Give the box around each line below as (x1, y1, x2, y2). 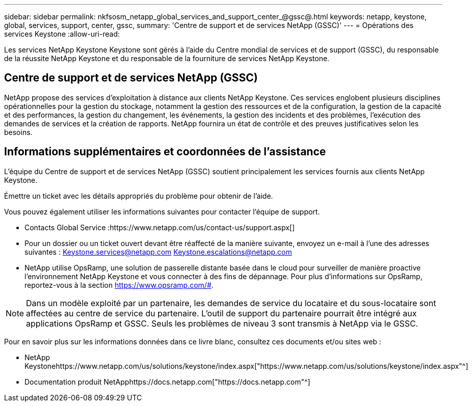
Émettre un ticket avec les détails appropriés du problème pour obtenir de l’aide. (4, 191, 273, 200)
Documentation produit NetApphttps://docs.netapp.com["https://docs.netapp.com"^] (24, 377, 310, 386)
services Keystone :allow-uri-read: (4, 30, 120, 38)
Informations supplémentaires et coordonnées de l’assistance (4, 145, 326, 158)
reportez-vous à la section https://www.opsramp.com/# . (24, 280, 214, 289)
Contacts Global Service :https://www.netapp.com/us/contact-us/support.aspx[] (24, 223, 295, 232)
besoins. (4, 127, 33, 137)
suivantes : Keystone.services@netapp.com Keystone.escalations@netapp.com (24, 247, 292, 256)
